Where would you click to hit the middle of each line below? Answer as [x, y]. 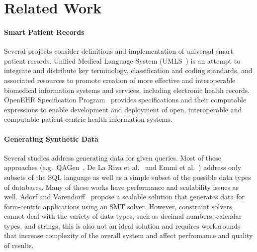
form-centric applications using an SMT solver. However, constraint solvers [118, 206]
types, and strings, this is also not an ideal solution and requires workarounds [122, 225]
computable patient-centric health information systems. [88, 119]
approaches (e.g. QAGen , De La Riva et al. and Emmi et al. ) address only [123, 167]
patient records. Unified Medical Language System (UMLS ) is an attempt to [122, 60]
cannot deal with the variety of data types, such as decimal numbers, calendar [123, 216]
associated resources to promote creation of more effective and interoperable [120, 80]
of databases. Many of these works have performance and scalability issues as [122, 187]
